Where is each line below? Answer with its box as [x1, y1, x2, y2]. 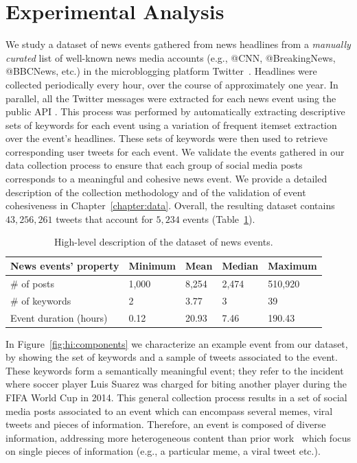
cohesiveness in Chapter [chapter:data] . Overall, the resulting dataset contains [5, 198, 335, 213]
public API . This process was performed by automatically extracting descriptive [5, 104, 345, 119]
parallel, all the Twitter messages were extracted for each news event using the [5, 91, 336, 105]
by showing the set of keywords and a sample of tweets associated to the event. [5, 350, 338, 364]
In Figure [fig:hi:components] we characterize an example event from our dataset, [5, 336, 348, 351]
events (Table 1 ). [183, 211, 255, 226]
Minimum [128, 259, 176, 273]
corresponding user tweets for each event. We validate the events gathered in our [5, 144, 345, 158]
